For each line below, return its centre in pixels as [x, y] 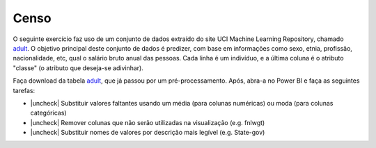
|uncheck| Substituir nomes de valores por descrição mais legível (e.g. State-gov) [148, 133]
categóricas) [48, 113]
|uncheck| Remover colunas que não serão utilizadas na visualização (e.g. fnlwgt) [148, 122]
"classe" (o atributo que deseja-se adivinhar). [78, 68]
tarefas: [24, 90]
